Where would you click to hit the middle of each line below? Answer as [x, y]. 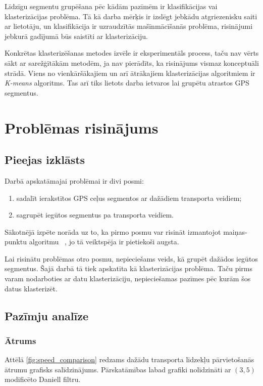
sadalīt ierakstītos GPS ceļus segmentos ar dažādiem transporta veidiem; [129, 198]
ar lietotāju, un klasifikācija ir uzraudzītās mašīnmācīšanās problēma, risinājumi [129, 26]
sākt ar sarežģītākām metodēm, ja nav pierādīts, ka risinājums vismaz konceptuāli [132, 62]
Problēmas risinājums [82, 127]
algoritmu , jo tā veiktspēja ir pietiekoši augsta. [104, 242]
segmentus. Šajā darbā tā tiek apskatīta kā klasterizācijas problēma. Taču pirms [129, 268]
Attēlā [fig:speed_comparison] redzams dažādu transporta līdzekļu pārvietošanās [129, 359]
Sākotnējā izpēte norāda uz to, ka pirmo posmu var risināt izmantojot [113, 231]
